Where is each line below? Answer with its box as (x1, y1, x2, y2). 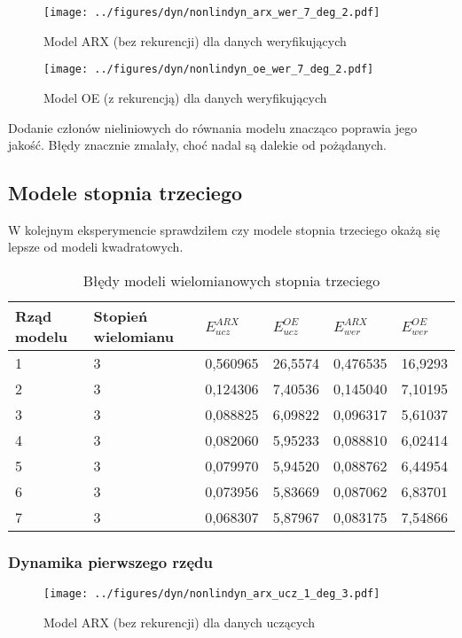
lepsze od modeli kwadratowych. (8, 237, 184, 256)
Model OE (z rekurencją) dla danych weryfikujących (43, 88, 327, 106)
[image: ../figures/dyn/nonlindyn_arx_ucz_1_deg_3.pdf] (43, 587, 380, 601)
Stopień (93, 306, 148, 327)
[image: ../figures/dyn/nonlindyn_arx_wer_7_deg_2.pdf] (43, 6, 380, 19)
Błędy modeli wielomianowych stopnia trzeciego (82, 270, 380, 292)
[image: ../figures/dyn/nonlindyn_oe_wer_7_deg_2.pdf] (43, 63, 374, 76)
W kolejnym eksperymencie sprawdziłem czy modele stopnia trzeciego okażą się (8, 220, 440, 238)
